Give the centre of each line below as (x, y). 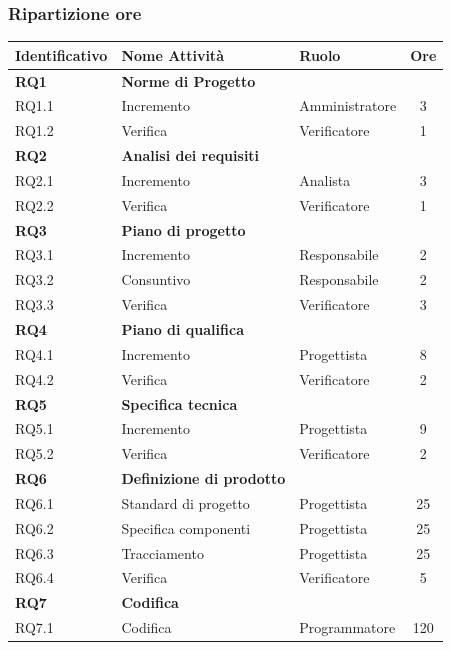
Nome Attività (172, 54)
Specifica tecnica (179, 403)
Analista (325, 179)
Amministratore (348, 105)
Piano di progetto (183, 229)
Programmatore (347, 627)
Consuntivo (156, 279)
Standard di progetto (185, 502)
